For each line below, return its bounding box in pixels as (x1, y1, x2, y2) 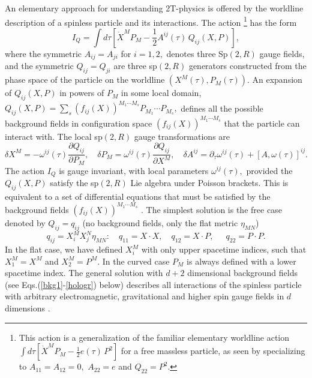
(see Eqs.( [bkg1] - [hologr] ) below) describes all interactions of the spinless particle (5, 278, 302, 290)
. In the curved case (97, 254, 170, 267)
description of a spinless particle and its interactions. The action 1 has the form (5, 14, 297, 28)
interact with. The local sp (5, 130, 103, 142)
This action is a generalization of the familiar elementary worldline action (19, 331, 290, 343)
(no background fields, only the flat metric (82, 216, 238, 229)
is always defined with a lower (187, 254, 296, 267)
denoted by (5, 216, 46, 229)
